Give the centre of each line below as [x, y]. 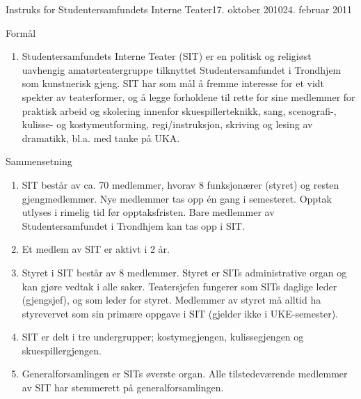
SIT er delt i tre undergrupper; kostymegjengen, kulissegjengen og [163, 337]
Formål [21, 32]
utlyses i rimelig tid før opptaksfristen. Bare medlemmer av [148, 212]
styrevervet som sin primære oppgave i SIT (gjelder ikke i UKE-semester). [180, 313]
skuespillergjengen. [62, 350]
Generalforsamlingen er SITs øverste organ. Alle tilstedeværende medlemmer [185, 374]
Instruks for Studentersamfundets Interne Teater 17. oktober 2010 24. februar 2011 [179, 9]
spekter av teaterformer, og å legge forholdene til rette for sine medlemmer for [188, 96]
